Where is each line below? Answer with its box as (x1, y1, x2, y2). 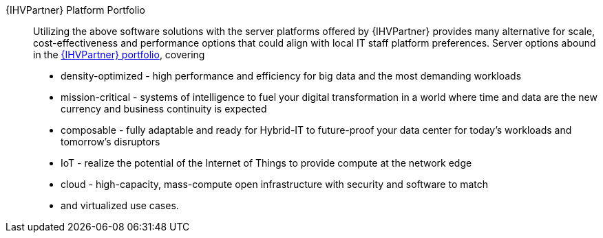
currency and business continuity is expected (61, 103, 267, 115)
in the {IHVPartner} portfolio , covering (33, 49, 205, 60)
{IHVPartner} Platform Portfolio (6, 4, 145, 16)
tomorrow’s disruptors (61, 136, 160, 147)
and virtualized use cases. (61, 200, 179, 211)
